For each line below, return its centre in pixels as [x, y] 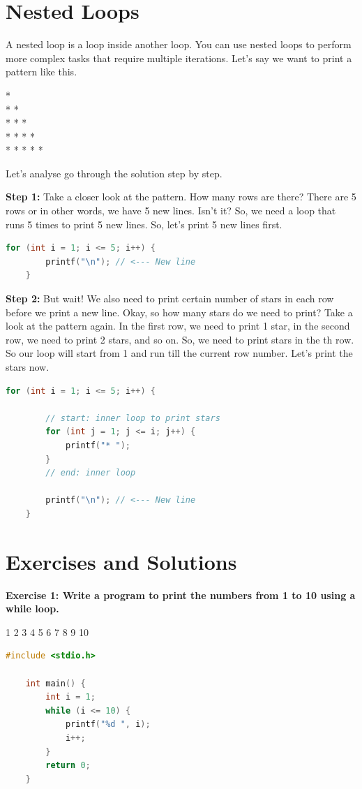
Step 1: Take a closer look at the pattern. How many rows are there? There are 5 [181, 197]
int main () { [55, 683]
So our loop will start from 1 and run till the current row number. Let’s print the [179, 353]
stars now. [28, 367]
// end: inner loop [91, 473]
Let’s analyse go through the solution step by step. [114, 173]
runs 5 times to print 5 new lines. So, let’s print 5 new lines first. [144, 224]
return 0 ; [68, 766]
